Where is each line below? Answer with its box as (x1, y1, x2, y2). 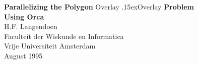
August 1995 (4, 50, 43, 60)
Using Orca (4, 11, 44, 21)
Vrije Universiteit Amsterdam (4, 40, 96, 51)
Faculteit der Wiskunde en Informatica (4, 30, 124, 41)
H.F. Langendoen (4, 21, 57, 31)
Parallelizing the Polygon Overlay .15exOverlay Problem (4, 1, 194, 11)
